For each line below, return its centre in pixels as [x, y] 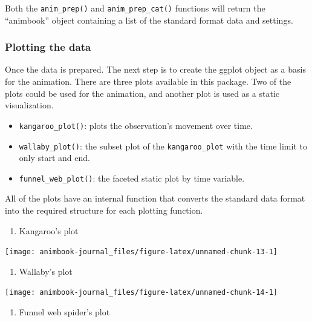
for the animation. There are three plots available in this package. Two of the [148, 81]
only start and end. [54, 158]
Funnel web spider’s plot [64, 312]
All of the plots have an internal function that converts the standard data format [155, 198]
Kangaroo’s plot [49, 230]
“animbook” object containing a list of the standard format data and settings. [149, 20]
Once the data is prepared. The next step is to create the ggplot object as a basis [155, 69]
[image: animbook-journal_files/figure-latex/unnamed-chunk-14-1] [141, 293]
